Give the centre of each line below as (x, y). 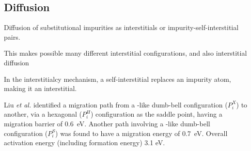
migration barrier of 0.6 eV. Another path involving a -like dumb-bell (107, 123)
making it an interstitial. (40, 88)
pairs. (12, 37)
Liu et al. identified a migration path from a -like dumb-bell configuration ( (116, 104)
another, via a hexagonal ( (43, 114)
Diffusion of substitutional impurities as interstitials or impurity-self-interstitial (121, 27)
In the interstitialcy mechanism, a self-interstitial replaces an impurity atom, (118, 79)
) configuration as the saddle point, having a (157, 114)
